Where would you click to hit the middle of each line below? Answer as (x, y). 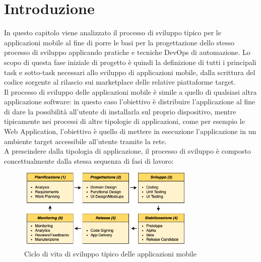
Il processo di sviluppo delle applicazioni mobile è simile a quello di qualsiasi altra (130, 91)
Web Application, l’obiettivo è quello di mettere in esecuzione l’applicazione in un (130, 131)
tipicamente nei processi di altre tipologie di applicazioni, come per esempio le (124, 121)
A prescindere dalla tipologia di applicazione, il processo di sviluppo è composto (127, 151)
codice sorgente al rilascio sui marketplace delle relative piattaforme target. (120, 82)
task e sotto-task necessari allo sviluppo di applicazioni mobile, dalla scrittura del (130, 72)
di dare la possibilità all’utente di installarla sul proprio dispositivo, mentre (120, 111)
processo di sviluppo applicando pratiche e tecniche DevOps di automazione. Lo (127, 52)
